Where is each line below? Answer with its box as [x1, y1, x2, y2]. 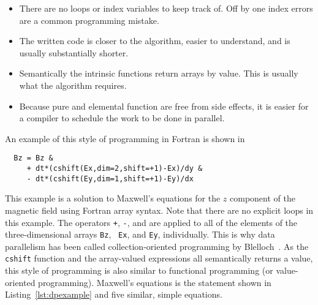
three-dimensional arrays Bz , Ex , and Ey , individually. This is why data [5, 228, 275, 241]
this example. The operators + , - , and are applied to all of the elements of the [5, 216, 298, 228]
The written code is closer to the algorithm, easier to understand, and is [19, 34, 290, 47]
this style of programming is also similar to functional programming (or [5, 264, 273, 277]
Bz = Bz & [13, 154, 53, 163]
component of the [230, 192, 295, 205]
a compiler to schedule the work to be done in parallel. [19, 111, 225, 124]
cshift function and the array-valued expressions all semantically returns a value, [5, 252, 313, 265]
